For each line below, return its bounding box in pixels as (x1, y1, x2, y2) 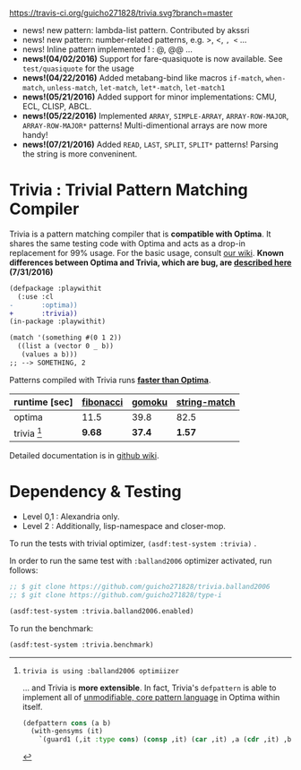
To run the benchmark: (9, 622, 94, 634)
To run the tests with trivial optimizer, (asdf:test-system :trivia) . (9, 538, 257, 549)
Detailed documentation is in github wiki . (9, 450, 159, 461)
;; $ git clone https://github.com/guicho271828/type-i (9, 590, 222, 599)
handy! (21, 130, 48, 140)
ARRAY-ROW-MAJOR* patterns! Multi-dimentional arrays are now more (21, 120, 268, 131)
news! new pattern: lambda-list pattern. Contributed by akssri (21, 25, 250, 35)
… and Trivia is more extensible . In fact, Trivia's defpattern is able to (21, 682, 277, 693)
